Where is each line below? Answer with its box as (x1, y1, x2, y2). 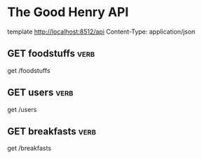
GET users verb (7, 87, 74, 99)
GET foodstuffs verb (7, 48, 95, 60)
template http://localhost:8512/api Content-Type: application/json (7, 27, 196, 36)
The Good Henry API (7, 4, 129, 20)
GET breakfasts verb (7, 125, 97, 137)
